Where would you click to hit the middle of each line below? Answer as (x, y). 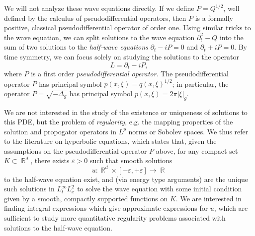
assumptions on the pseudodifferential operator (76, 150)
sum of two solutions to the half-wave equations (76, 47)
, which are (231, 208)
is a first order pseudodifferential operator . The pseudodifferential (130, 74)
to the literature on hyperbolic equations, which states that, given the (110, 141)
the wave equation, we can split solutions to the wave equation (99, 37)
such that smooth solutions (131, 160)
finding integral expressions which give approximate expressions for (106, 208)
